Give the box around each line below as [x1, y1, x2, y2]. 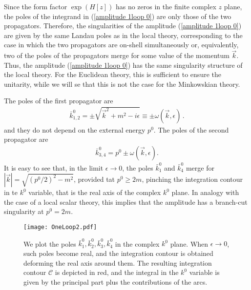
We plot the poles [23, 238, 76, 249]
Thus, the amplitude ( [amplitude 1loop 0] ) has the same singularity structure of [4, 59, 243, 70]
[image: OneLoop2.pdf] [23, 224, 97, 231]
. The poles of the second [153, 124, 229, 135]
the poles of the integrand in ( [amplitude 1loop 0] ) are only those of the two [4, 11, 231, 21]
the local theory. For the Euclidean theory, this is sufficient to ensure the [4, 69, 221, 79]
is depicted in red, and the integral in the [55, 267, 179, 277]
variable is [189, 267, 220, 277]
